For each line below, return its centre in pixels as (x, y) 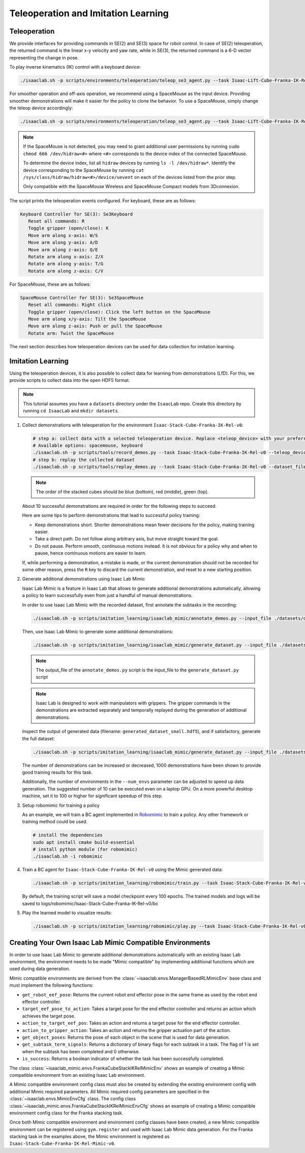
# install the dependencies (68, 835)
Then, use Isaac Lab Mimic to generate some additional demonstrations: (98, 631)
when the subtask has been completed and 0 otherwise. (81, 1051)
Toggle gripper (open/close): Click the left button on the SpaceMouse (119, 312)
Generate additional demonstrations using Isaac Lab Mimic (84, 579)
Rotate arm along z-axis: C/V (66, 271)
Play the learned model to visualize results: (67, 913)
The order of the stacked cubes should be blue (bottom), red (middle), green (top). (122, 492)
